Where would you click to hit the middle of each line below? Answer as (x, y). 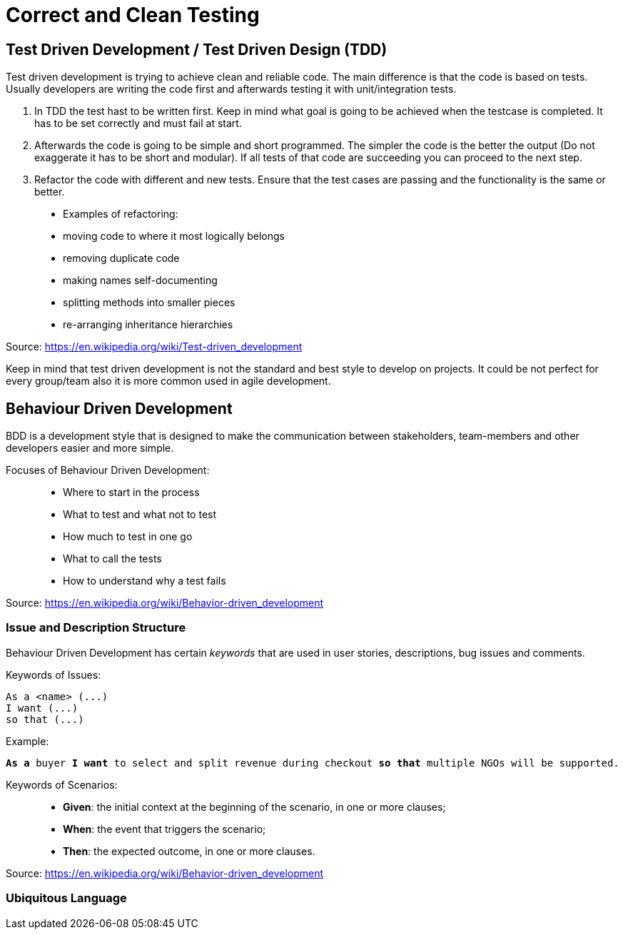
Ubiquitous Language (66, 898)
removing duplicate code (121, 258)
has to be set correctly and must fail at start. (138, 123)
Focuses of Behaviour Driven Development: (108, 470)
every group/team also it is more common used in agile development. (168, 381)
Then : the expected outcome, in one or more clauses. (189, 851)
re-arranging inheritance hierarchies (148, 325)
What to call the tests (112, 559)
